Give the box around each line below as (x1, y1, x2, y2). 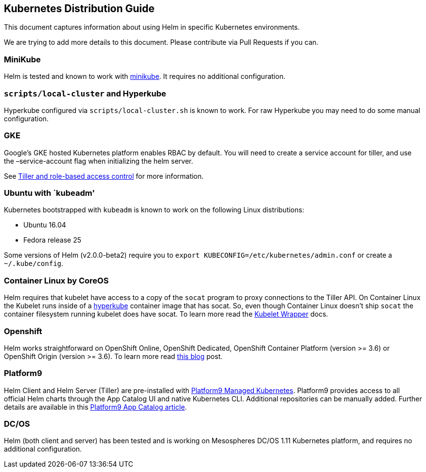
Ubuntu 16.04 (23, 221, 66, 229)
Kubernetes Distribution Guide (4, 2, 155, 15)
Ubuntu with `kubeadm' (4, 188, 95, 198)
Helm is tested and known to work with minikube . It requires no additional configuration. (4, 72, 285, 81)
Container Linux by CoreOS (4, 275, 109, 285)
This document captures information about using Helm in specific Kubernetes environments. (4, 23, 300, 32)
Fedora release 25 (23, 236, 81, 245)
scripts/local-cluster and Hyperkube (4, 88, 166, 98)
